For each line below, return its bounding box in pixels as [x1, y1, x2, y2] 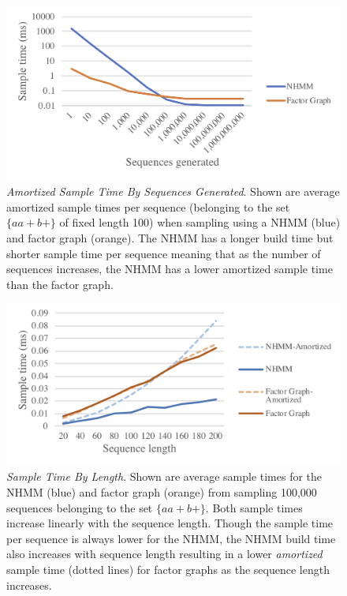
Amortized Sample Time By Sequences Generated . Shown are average [6, 183, 340, 200]
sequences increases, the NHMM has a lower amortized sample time [6, 261, 333, 277]
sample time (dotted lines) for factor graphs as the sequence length [6, 560, 330, 577]
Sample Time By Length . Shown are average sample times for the [6, 468, 323, 485]
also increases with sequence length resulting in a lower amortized [6, 545, 323, 562]
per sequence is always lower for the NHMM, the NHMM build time [6, 530, 336, 546]
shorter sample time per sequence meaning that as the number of [6, 245, 321, 261]
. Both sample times [205, 499, 303, 515]
